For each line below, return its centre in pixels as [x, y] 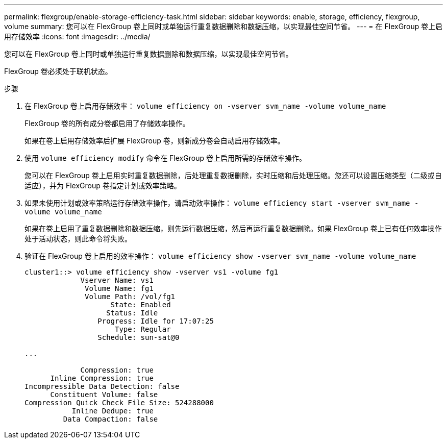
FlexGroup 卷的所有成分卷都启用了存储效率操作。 [107, 123]
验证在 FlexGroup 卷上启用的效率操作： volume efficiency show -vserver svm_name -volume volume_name [220, 256]
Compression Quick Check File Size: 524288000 [119, 403]
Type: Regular [143, 329]
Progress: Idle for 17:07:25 [156, 321]
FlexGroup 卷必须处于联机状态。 [58, 71]
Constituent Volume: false [104, 395]
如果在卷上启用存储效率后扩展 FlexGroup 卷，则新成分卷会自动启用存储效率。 [155, 141]
